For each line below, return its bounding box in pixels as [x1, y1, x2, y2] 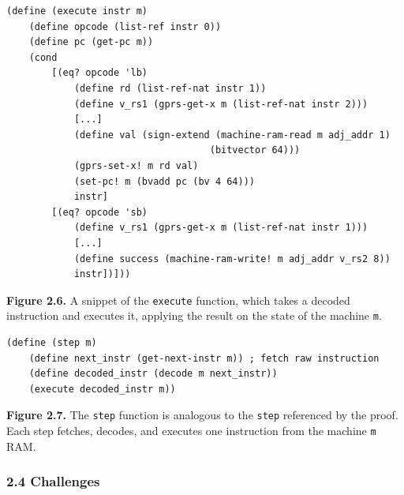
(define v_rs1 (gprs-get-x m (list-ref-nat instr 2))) [73, 98, 368, 110]
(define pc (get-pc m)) [28, 36, 154, 48]
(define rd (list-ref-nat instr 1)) [73, 82, 267, 94]
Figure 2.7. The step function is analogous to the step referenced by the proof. [6, 407, 398, 423]
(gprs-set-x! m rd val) [73, 159, 199, 171]
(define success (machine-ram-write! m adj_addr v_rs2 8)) [73, 253, 391, 264]
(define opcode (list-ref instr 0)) [28, 21, 222, 32]
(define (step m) [6, 337, 97, 348]
